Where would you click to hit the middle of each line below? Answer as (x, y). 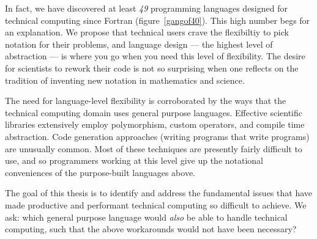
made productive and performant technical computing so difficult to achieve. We (156, 204)
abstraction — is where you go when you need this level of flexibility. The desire (155, 56)
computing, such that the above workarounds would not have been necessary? (151, 229)
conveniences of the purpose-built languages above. (100, 172)
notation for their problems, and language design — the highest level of (139, 44)
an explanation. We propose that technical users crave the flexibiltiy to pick (147, 32)
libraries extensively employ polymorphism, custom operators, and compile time (155, 124)
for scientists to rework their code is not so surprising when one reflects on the (152, 68)
